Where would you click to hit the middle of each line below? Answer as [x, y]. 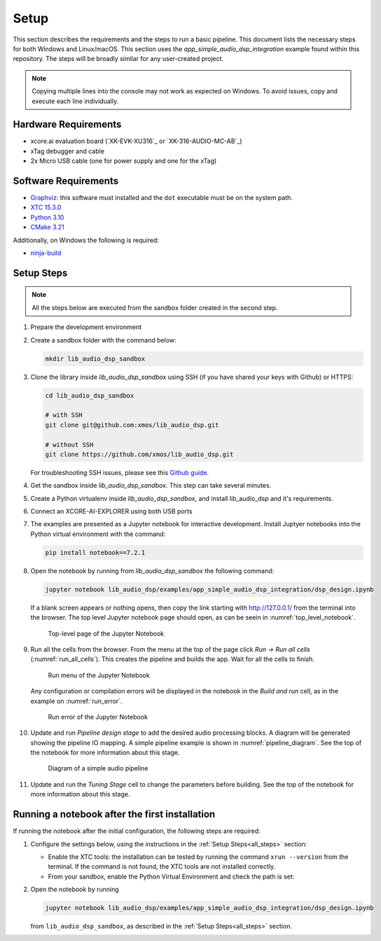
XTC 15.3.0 [46, 208]
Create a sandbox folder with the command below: [103, 340]
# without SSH [69, 445]
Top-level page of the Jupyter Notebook [106, 633]
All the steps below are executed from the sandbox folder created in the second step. [155, 307]
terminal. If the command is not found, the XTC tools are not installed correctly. [162, 867]
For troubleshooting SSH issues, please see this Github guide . [120, 472]
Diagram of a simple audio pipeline [98, 768]
